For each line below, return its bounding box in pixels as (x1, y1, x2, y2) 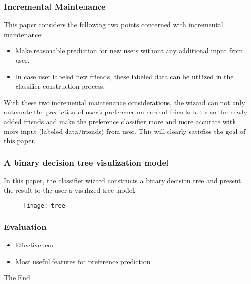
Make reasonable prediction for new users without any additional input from (15, 45, 243, 56)
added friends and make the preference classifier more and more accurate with (4, 116, 236, 126)
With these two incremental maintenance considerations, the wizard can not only (4, 97, 245, 107)
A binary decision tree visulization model (4, 156, 169, 168)
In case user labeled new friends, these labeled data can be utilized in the (15, 71, 234, 81)
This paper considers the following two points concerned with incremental (4, 19, 223, 30)
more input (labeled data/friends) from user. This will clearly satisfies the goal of (4, 126, 246, 136)
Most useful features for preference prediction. (15, 256, 152, 266)
